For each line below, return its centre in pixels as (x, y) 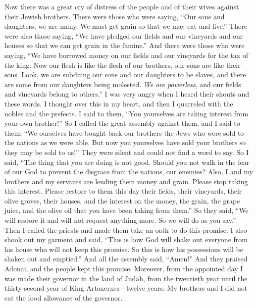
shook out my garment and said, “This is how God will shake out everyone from (126, 239)
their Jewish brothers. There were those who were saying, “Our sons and (115, 16)
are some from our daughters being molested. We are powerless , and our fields (123, 84)
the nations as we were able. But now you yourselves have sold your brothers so (125, 142)
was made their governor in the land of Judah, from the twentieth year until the (126, 278)
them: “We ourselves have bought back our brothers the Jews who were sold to (124, 132)
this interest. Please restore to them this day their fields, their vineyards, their (123, 191)
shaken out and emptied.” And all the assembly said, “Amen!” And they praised (126, 259)
